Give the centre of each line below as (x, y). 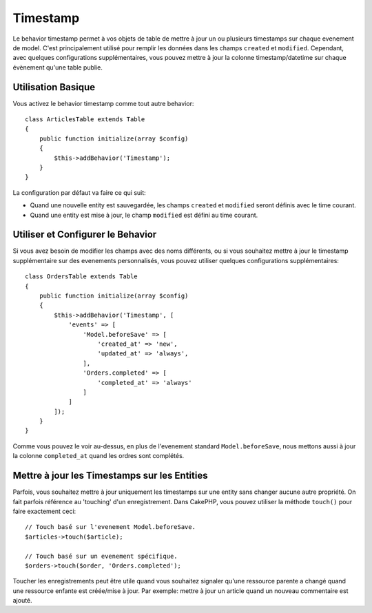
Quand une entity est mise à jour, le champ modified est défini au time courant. (144, 215)
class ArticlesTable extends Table (85, 120)
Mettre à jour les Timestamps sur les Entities (110, 476)
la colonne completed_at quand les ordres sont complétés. (99, 456)
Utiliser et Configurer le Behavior (85, 235)
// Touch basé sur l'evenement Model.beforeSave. (111, 527)
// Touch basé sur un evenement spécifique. (102, 556)
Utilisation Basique (54, 87)
